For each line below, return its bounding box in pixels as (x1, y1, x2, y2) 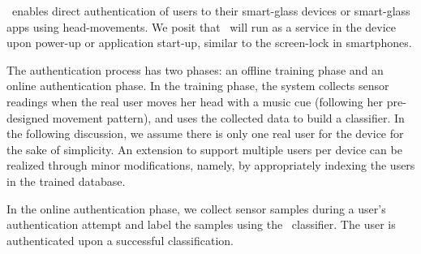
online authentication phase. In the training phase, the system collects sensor (6, 77, 389, 94)
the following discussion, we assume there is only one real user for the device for (6, 125, 404, 142)
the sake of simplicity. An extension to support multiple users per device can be (6, 140, 402, 157)
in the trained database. (6, 172, 126, 189)
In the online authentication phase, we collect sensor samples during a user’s (6, 200, 386, 217)
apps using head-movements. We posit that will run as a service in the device (6, 18, 397, 35)
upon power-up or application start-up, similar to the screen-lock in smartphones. (6, 34, 412, 51)
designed (6, 109, 49, 126)
